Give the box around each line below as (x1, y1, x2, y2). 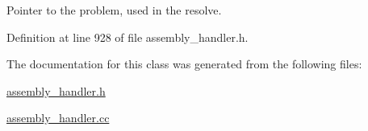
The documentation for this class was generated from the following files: (6, 55, 362, 72)
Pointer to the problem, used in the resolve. (6, 2, 222, 18)
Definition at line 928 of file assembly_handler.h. (6, 28, 249, 45)
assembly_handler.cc (6, 109, 110, 126)
